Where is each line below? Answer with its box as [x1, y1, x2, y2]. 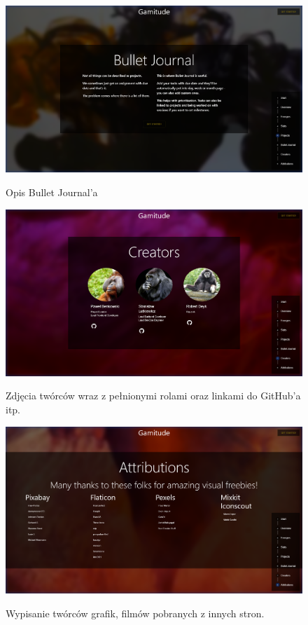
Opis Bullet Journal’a [6, 184, 98, 199]
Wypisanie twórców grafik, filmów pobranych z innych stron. [6, 605, 265, 620]
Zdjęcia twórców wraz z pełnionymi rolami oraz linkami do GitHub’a [6, 388, 301, 403]
